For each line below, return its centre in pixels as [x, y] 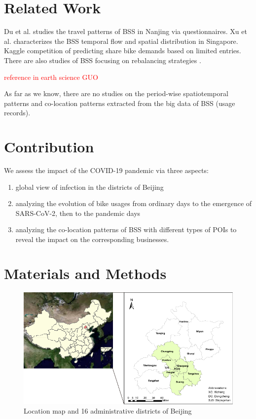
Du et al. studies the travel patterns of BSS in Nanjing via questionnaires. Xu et [126, 31]
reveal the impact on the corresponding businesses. [92, 239]
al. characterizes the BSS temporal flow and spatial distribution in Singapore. [121, 41]
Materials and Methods [85, 273]
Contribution [49, 147]
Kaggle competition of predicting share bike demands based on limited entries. [123, 51]
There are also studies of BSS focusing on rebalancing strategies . [103, 60]
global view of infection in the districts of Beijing [90, 187]
